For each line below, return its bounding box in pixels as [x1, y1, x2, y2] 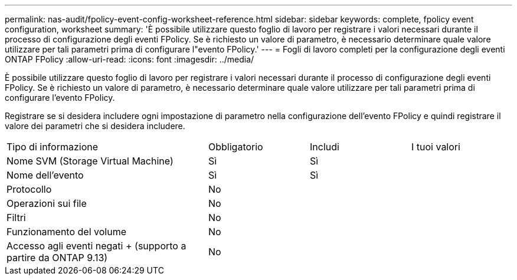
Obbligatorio [208, 141, 263, 153]
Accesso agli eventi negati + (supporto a [6, 240, 186, 252]
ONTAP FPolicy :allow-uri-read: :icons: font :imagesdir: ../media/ [5, 54, 254, 64]
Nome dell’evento [6, 169, 84, 181]
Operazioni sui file [6, 197, 87, 209]
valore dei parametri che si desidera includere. [5, 121, 185, 131]
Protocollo [6, 183, 52, 195]
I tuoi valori [411, 141, 460, 153]
